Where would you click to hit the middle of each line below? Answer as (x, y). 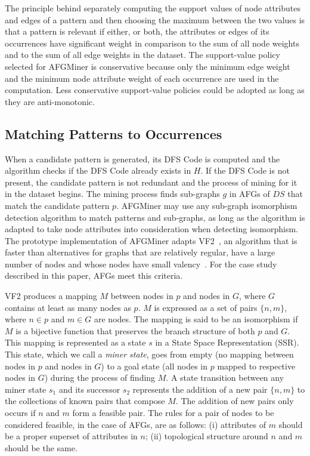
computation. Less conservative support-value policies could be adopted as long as (155, 90)
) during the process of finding (100, 378)
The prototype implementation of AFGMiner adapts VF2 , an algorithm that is (151, 240)
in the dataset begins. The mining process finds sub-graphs (112, 194)
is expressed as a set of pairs (206, 307)
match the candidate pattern (57, 205)
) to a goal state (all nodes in (154, 366)
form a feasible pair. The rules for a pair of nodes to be (173, 413)
